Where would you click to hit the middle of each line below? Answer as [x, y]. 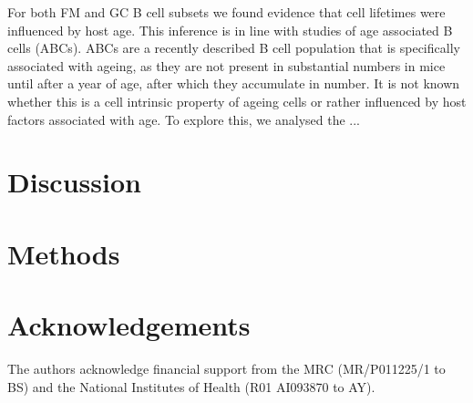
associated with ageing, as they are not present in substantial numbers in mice [226, 65]
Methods [64, 253]
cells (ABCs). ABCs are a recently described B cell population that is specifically [234, 48]
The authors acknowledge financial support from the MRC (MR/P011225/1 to [226, 369]
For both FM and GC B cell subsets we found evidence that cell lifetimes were [226, 12]
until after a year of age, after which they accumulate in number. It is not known [234, 83]
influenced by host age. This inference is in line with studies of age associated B [230, 30]
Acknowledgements [129, 325]
